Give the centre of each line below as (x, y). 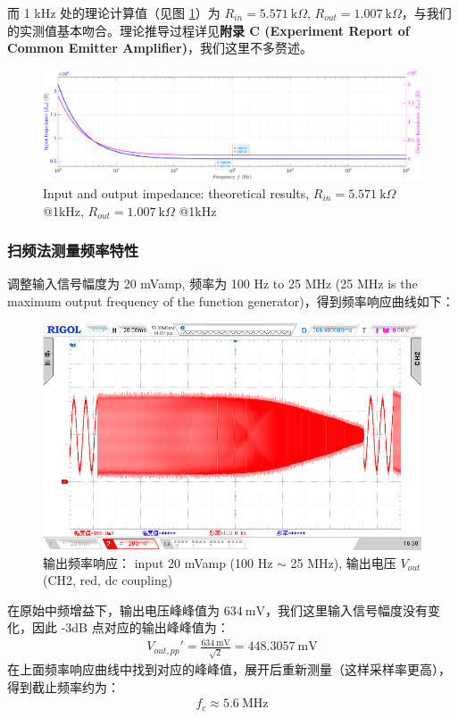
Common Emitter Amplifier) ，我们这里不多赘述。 (160, 48)
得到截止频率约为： (63, 686)
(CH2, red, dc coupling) (108, 580)
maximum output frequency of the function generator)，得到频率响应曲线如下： (231, 301)
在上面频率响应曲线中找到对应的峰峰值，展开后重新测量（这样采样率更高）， (229, 669)
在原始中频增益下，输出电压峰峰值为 (113, 609)
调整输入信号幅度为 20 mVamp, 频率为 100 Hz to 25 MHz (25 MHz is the (212, 284)
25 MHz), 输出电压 (343, 562)
